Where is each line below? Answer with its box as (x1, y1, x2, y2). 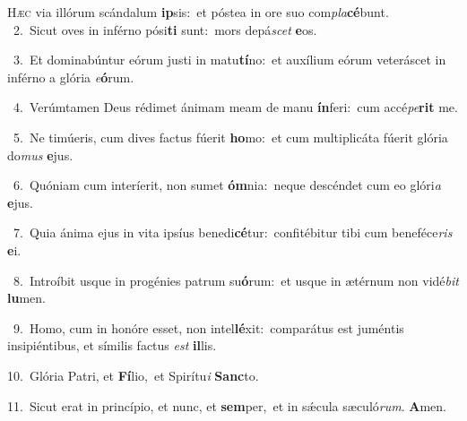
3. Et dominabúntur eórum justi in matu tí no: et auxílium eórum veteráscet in (13, 50, 446, 69)
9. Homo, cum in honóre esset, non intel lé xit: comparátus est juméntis (13, 318, 404, 337)
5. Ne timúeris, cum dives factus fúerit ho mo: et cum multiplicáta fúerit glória (13, 127, 448, 146)
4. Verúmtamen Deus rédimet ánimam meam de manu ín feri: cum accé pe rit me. (13, 98, 458, 116)
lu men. (7, 288, 46, 307)
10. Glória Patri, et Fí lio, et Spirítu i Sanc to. (7, 365, 259, 384)
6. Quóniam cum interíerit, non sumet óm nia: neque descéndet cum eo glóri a (13, 176, 441, 194)
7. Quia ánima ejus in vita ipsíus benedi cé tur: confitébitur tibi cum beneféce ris (13, 223, 453, 242)
